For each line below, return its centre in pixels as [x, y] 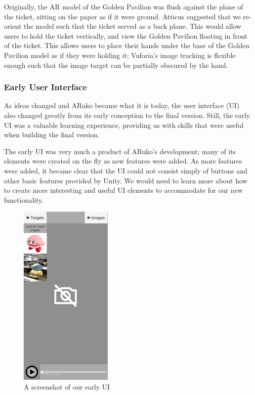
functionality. [24, 199]
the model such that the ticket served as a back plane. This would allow [133, 26]
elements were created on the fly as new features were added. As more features [123, 161]
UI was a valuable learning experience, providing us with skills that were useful [124, 125]
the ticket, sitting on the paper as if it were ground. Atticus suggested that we [123, 16]
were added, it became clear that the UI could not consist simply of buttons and [126, 170]
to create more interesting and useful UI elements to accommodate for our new [123, 190]
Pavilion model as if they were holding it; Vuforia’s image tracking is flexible [120, 55]
